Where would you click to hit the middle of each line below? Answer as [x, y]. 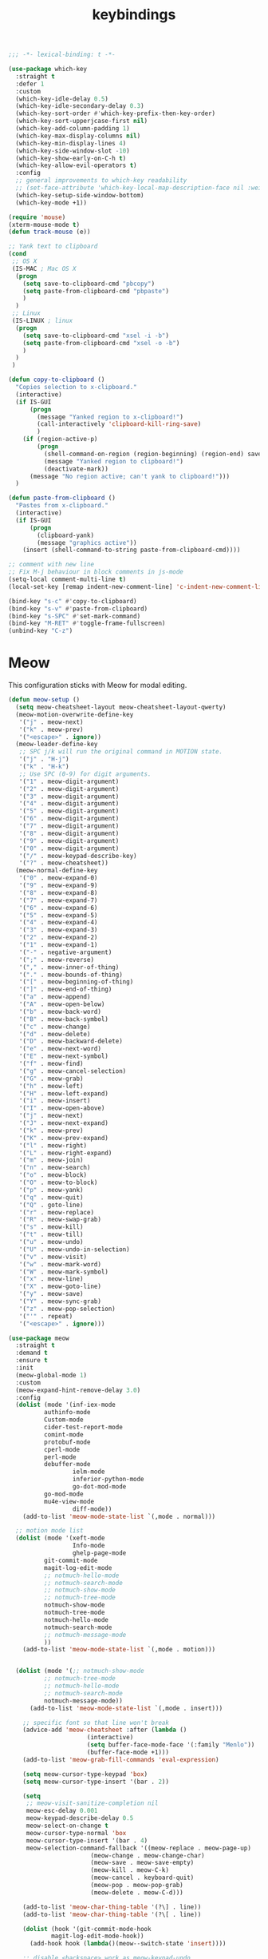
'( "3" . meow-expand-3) [58, 930]
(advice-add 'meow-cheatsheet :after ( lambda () [105, 1730]
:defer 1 [30, 84]
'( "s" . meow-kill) [51, 1227]
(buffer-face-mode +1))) [128, 1752]
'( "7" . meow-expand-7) [58, 900]
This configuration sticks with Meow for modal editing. [98, 685]
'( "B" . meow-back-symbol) [64, 1019]
